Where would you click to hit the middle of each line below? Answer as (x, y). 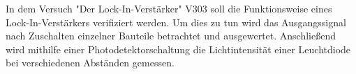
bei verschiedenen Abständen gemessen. (90, 63)
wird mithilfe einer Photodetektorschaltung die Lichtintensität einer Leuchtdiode (178, 49)
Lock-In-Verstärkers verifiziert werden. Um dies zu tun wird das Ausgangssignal (176, 22)
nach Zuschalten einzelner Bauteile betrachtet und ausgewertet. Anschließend (171, 36)
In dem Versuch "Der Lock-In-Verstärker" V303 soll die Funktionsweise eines (169, 8)
